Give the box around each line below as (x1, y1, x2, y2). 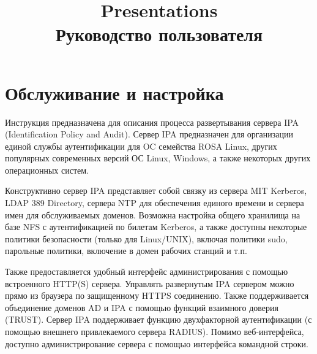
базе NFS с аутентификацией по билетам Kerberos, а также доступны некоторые (5, 220, 307, 233)
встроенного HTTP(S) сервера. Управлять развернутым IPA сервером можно (5, 277, 294, 290)
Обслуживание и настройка (5, 80, 224, 105)
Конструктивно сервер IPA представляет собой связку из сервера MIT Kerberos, (5, 184, 307, 197)
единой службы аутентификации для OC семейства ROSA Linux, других (5, 139, 277, 152)
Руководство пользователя (55, 21, 263, 47)
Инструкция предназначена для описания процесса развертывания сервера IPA (5, 115, 299, 128)
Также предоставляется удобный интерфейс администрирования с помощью (5, 265, 288, 278)
